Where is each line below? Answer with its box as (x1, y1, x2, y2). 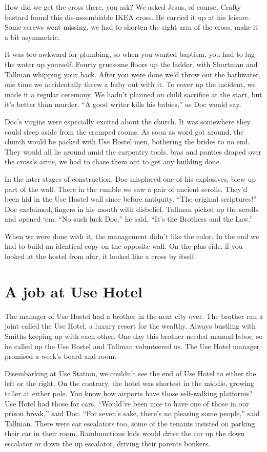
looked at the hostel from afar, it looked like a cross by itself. (5, 251, 196, 262)
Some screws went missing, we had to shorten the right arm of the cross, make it (5, 21, 258, 32)
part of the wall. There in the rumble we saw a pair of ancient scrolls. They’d (5, 183, 248, 194)
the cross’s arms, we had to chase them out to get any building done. (5, 156, 221, 167)
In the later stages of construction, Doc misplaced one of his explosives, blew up (5, 173, 256, 184)
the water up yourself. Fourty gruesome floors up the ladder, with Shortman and (5, 58, 258, 69)
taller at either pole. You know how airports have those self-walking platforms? (5, 388, 253, 398)
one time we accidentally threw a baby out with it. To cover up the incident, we (5, 79, 256, 90)
